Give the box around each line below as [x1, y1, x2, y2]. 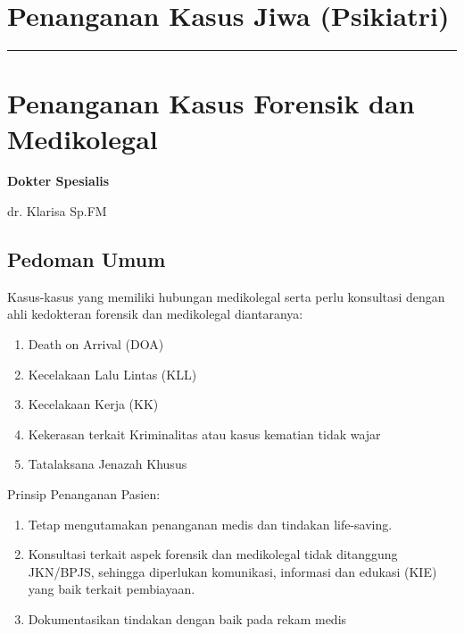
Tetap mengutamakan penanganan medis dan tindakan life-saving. [28, 514, 393, 533]
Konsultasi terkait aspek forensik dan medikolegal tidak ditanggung [28, 545, 398, 563]
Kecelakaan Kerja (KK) [28, 395, 159, 413]
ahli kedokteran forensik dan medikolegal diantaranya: [7, 304, 303, 323]
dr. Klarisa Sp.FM [7, 202, 107, 221]
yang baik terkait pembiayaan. [28, 580, 195, 598]
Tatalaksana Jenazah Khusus [28, 455, 187, 473]
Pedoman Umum [7, 246, 166, 273]
